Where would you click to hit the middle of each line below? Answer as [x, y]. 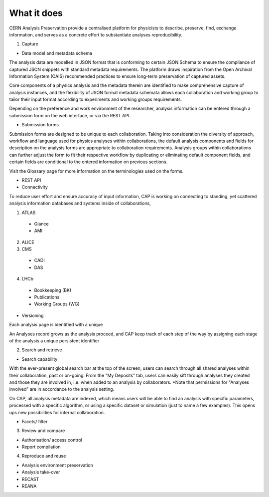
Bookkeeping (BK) [53, 290]
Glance [42, 224]
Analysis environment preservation [57, 465]
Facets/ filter [35, 421]
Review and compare [43, 431]
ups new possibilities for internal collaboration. [57, 412]
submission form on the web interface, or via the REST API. [70, 115]
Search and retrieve [42, 350]
